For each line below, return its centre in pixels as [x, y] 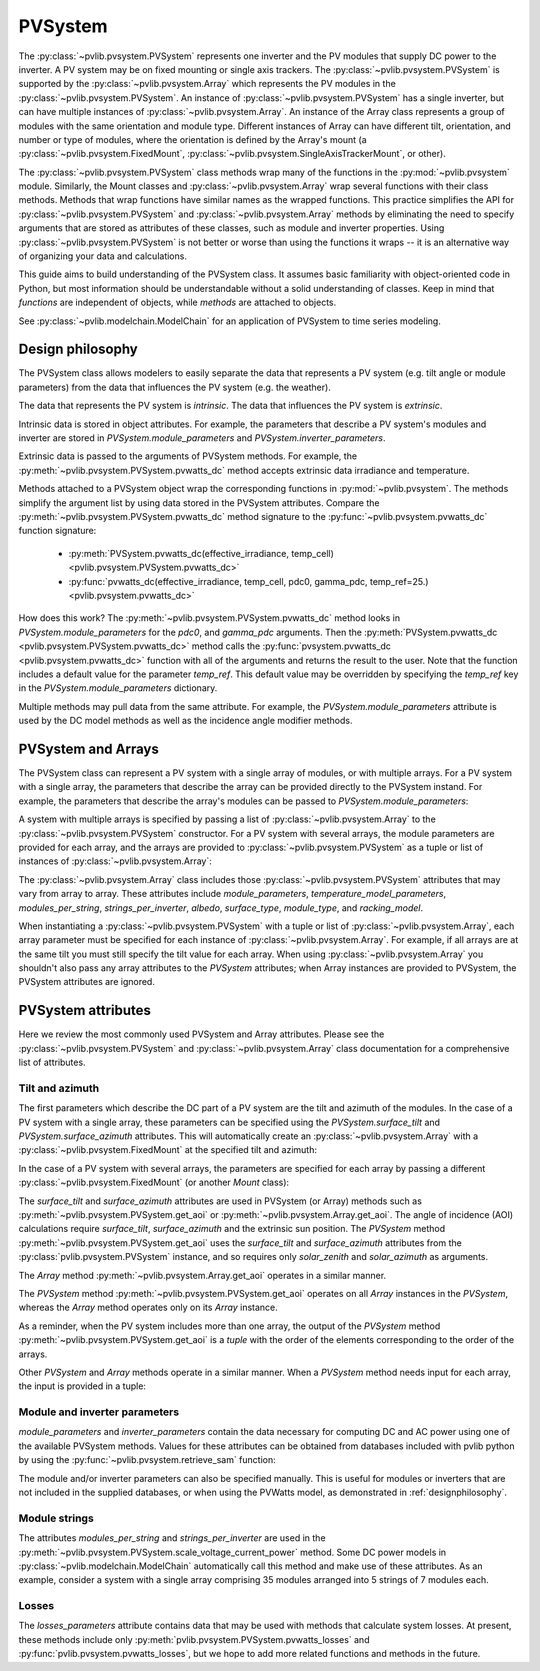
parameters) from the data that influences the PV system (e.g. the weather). [175, 387]
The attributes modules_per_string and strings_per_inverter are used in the [172, 1538]
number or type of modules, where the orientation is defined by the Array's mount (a [192, 139]
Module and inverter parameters [99, 1412]
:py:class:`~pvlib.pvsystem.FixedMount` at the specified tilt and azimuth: [167, 1150]
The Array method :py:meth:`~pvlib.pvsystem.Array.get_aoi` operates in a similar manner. [202, 1275]
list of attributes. [52, 1062]
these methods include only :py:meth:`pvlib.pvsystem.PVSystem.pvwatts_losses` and [194, 1639]
